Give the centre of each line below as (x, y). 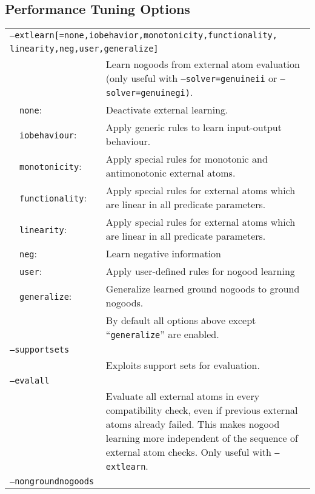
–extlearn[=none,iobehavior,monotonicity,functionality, (144, 36)
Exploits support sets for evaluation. (183, 365)
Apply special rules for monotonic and (187, 159)
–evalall (30, 381)
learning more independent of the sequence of (202, 438)
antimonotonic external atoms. (171, 173)
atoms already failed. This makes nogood (193, 424)
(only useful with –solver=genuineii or (191, 78)
